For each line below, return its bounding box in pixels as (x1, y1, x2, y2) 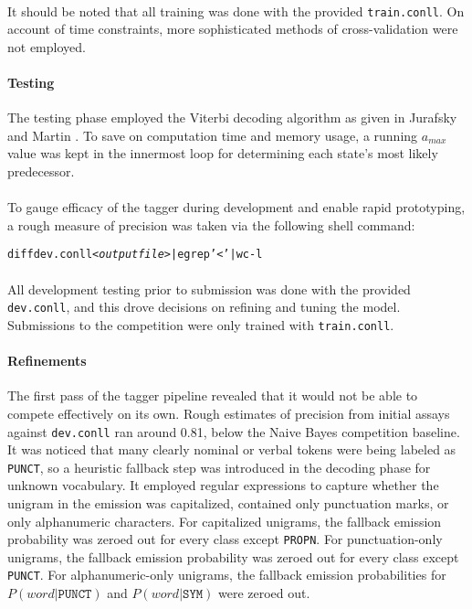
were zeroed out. (218, 583, 310, 603)
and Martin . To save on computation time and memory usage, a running (7, 125, 418, 144)
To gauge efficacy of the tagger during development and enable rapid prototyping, (7, 198, 466, 217)
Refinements (7, 351, 87, 370)
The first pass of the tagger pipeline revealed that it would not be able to (7, 386, 418, 405)
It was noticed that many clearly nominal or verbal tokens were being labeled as (7, 440, 456, 459)
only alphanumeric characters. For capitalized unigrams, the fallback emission (7, 511, 442, 530)
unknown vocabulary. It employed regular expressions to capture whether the (7, 475, 439, 495)
